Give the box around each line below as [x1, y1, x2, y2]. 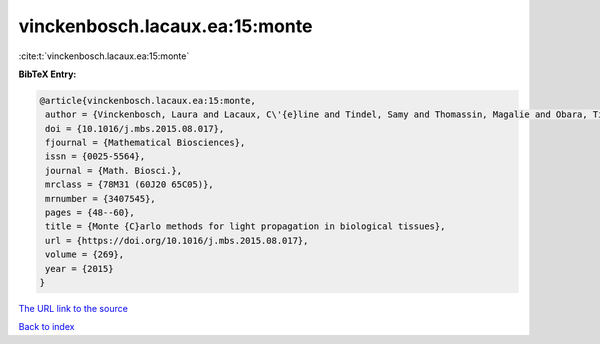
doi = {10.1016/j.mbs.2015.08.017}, [45, 123, 225, 134]
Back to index [18, 321, 75, 333]
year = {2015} [45, 263, 114, 274]
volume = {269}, [45, 249, 125, 260]
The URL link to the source [18, 302, 129, 314]
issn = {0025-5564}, [45, 151, 146, 162]
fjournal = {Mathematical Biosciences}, [45, 137, 246, 149]
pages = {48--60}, [45, 207, 135, 219]
